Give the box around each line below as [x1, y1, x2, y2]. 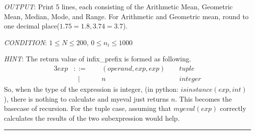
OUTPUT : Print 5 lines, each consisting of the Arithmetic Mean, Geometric [4, 1, 233, 11]
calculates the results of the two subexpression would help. [4, 112, 180, 123]
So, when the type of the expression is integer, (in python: [4, 84, 178, 94]
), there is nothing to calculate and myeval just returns [4, 93, 169, 104]
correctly [220, 103, 246, 113]
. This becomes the [175, 93, 232, 104]
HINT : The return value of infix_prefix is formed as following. [4, 54, 191, 64]
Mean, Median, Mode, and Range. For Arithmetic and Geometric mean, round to [4, 11, 249, 21]
